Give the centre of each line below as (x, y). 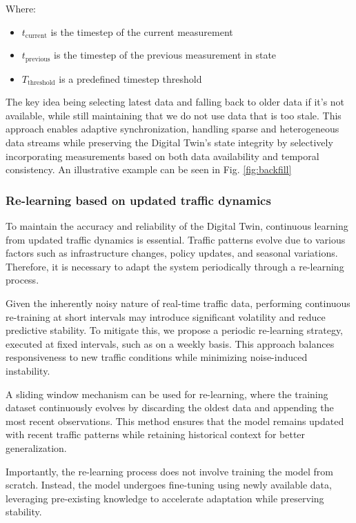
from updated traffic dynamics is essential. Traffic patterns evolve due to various (176, 239)
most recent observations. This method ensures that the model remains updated (175, 421)
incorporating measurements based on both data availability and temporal (162, 156)
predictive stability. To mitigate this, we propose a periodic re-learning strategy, (175, 330)
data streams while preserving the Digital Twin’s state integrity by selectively (169, 142)
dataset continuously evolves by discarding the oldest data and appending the (170, 407)
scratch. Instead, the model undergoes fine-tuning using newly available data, (169, 485)
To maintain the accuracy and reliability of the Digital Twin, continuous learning (177, 226)
